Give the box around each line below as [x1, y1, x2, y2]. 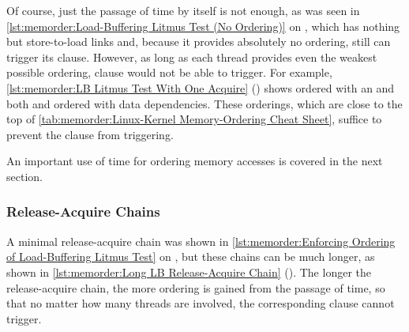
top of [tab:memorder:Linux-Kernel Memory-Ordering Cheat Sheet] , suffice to [6, 111, 382, 127]
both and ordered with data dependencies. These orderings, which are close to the [6, 95, 403, 111]
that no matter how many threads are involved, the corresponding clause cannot [6, 295, 395, 311]
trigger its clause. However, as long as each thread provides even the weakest [6, 48, 377, 65]
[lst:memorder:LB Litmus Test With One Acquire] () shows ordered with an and [6, 79, 395, 96]
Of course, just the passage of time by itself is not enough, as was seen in [6, 2, 360, 18]
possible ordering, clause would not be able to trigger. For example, [6, 64, 332, 81]
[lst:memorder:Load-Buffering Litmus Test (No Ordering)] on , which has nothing [6, 17, 400, 34]
